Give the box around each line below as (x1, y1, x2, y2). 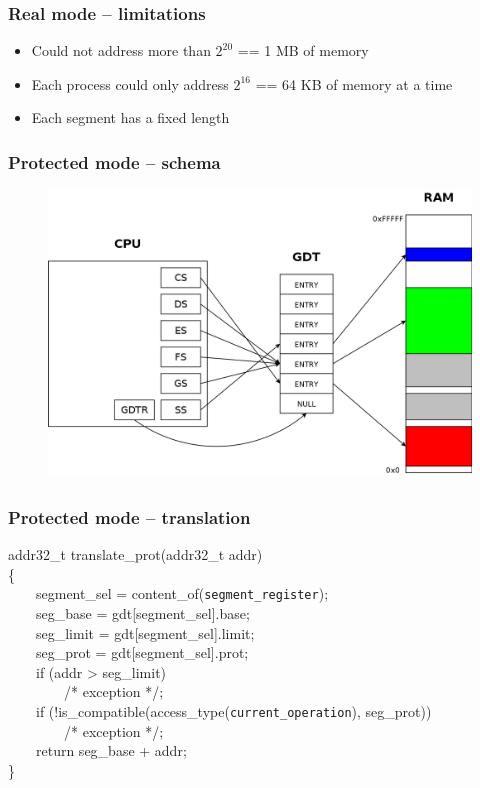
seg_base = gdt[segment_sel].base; (35, 603, 250, 624)
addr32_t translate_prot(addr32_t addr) (8, 544, 263, 565)
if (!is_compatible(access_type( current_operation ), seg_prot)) (35, 701, 432, 722)
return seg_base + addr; (35, 740, 187, 761)
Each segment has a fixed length (31, 107, 230, 128)
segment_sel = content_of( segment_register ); (35, 583, 329, 604)
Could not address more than (31, 40, 211, 61)
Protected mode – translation (8, 504, 251, 529)
